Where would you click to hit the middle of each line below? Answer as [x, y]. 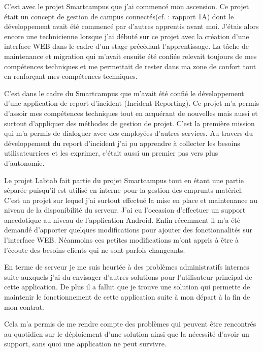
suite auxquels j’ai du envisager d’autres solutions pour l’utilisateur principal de [128, 276]
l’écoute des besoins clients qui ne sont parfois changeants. [95, 250]
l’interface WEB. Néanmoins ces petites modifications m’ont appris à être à [122, 240]
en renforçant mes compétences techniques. [71, 76]
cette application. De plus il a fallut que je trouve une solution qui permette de [127, 287]
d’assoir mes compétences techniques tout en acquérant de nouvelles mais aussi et [131, 113]
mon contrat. [24, 306]
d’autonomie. [24, 163]
